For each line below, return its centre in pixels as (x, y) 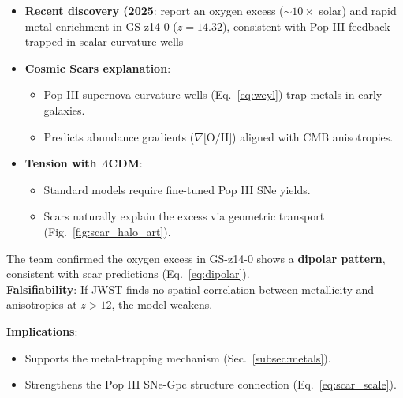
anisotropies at (42, 304)
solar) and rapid (358, 10)
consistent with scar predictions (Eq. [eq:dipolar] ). (128, 274)
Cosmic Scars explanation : (98, 68)
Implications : (42, 330)
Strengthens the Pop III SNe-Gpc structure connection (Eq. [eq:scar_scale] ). (211, 384)
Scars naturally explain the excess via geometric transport (184, 216)
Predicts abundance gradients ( (119, 136)
